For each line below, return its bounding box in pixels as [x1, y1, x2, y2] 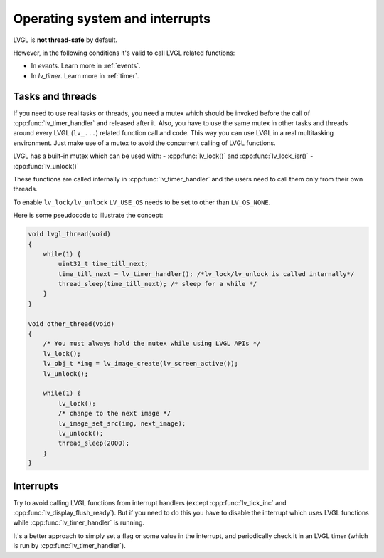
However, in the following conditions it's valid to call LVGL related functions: [13, 48, 235, 57]
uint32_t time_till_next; [58, 260, 149, 268]
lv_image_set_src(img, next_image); [58, 419, 186, 427]
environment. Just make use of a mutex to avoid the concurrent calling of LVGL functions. [13, 139, 277, 147]
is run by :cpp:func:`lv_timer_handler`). [13, 542, 126, 550]
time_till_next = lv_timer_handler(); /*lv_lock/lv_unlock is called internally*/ [58, 270, 355, 278]
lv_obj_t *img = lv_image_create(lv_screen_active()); [43, 359, 238, 368]
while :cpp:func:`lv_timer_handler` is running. [13, 518, 145, 527]
